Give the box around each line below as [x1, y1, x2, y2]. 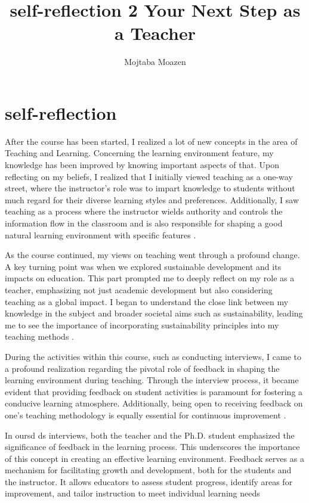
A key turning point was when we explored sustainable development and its [5, 260, 282, 272]
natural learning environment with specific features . [5, 228, 196, 241]
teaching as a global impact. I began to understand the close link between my [5, 295, 289, 308]
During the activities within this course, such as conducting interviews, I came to [5, 350, 301, 362]
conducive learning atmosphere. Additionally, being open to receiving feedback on [5, 397, 303, 409]
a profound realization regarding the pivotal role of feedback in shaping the [5, 362, 280, 374]
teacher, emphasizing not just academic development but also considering [5, 283, 273, 296]
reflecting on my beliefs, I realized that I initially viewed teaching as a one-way [5, 170, 293, 182]
